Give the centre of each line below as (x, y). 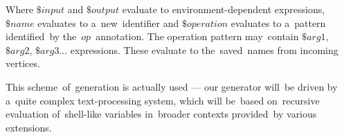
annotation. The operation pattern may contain (197, 36)
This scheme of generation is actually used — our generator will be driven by (172, 86)
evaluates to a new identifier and (108, 22)
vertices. (23, 63)
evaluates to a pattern (278, 22)
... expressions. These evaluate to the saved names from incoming (199, 49)
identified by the (41, 36)
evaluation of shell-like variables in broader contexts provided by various (161, 114)
